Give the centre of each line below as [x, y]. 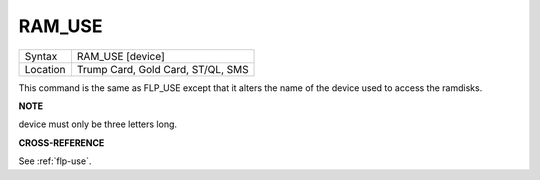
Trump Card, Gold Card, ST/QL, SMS [162, 69]
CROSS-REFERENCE [61, 142]
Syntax [41, 56]
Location [45, 69]
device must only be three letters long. [98, 124]
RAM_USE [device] [120, 56]
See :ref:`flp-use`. [55, 161]
